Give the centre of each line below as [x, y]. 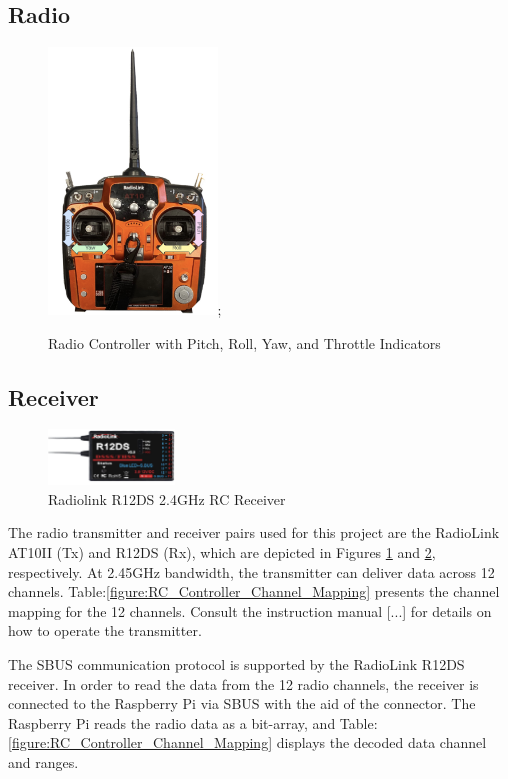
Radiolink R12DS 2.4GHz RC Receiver [167, 498]
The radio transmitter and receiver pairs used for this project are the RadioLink [254, 532]
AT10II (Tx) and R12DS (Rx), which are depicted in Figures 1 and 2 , [222, 551]
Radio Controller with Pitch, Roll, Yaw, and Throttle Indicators [244, 342]
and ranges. [43, 761]
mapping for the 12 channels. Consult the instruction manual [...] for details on [250, 610]
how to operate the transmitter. [105, 630]
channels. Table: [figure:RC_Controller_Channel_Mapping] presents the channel [254, 591]
